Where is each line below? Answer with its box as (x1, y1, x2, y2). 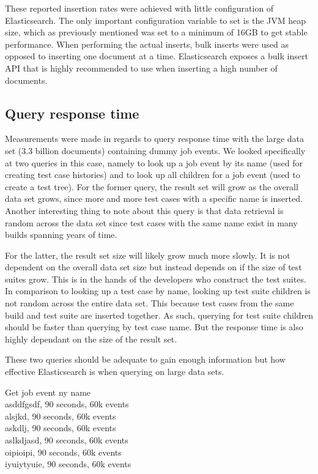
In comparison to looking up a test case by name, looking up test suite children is (5, 284, 311, 297)
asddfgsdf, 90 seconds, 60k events (5, 398, 129, 410)
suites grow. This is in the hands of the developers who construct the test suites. (5, 272, 306, 285)
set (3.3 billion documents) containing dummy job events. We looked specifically (5, 144, 306, 157)
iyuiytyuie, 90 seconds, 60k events (5, 457, 131, 470)
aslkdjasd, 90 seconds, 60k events (5, 434, 128, 446)
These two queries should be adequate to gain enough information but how (5, 353, 286, 366)
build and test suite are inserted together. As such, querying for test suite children (5, 308, 313, 321)
